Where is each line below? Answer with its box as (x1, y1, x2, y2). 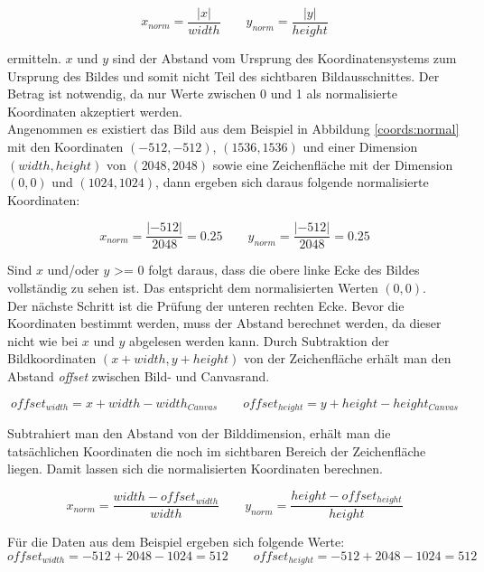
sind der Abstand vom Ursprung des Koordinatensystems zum (112, 49, 457, 68)
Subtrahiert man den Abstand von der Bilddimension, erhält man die (7, 424, 391, 443)
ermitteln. (7, 49, 61, 68)
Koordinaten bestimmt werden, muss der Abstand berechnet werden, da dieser (7, 314, 442, 333)
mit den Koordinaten (7, 137, 124, 156)
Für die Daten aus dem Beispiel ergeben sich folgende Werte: (7, 532, 345, 551)
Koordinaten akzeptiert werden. (7, 101, 182, 120)
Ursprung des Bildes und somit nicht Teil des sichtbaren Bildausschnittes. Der (7, 66, 440, 85)
